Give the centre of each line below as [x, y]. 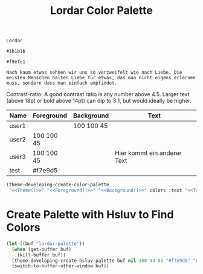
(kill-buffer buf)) [42, 255]
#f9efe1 [16, 62]
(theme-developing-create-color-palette [58, 185]
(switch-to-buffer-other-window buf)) [61, 266]
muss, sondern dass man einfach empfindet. [62, 83]
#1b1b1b [16, 51]
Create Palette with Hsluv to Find [90, 215]
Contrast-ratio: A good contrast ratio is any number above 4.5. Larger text [98, 94]
